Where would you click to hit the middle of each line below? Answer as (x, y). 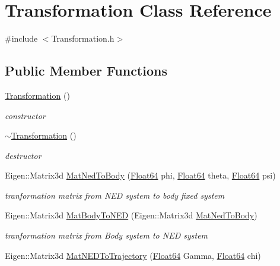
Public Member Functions (86, 71)
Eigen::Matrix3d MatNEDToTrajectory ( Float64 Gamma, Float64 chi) (133, 255)
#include (21, 38)
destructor (23, 155)
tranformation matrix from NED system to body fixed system (115, 195)
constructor (25, 115)
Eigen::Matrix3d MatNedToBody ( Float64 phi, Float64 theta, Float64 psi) (140, 175)
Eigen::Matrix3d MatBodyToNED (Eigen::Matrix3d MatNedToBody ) (131, 215)
